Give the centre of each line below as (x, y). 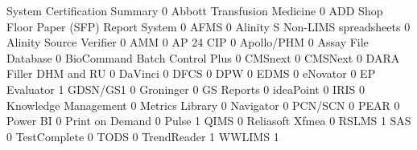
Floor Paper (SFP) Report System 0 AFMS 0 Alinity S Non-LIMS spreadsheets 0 (208, 26)
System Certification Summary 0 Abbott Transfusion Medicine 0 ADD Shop (195, 10)
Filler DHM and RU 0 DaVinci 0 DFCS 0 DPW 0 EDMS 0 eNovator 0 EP (191, 73)
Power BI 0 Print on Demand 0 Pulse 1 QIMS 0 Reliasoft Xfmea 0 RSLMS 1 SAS (209, 121)
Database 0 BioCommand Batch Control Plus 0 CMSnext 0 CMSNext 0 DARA (203, 57)
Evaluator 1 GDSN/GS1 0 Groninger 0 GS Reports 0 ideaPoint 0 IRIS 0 (186, 89)
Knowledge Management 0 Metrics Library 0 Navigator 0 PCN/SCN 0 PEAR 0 (203, 105)
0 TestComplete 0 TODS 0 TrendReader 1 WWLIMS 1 (143, 136)
